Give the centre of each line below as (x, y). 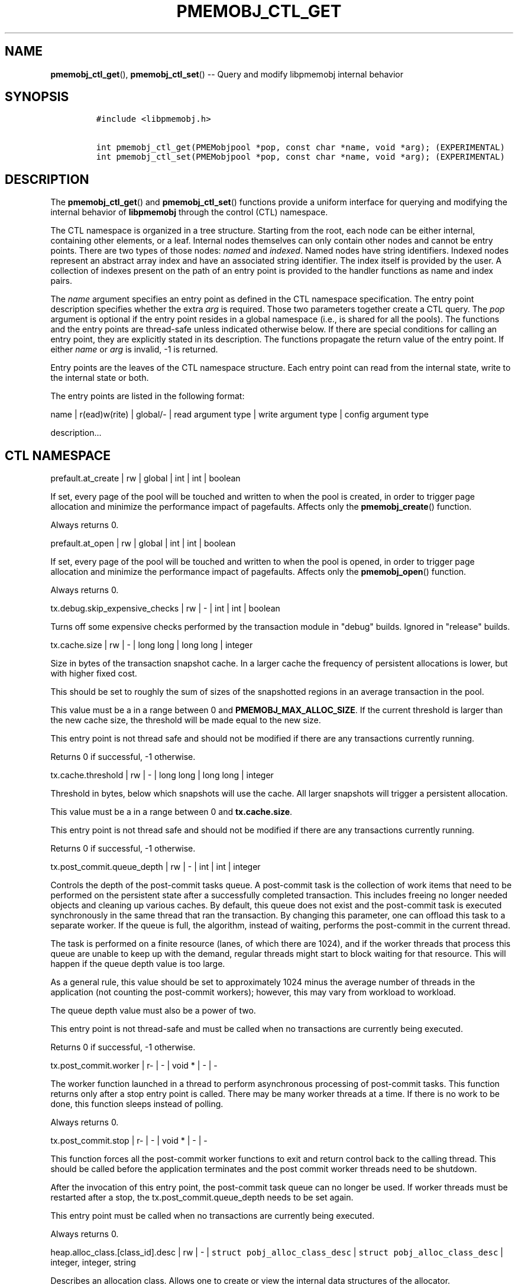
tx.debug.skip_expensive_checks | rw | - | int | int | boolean (165, 609)
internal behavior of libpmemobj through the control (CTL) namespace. (189, 212)
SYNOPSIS (37, 97)
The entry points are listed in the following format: (148, 396)
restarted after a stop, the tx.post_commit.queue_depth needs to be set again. (202, 1198)
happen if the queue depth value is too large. (138, 964)
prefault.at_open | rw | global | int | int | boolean (143, 543)
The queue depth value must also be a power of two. (153, 1011)
